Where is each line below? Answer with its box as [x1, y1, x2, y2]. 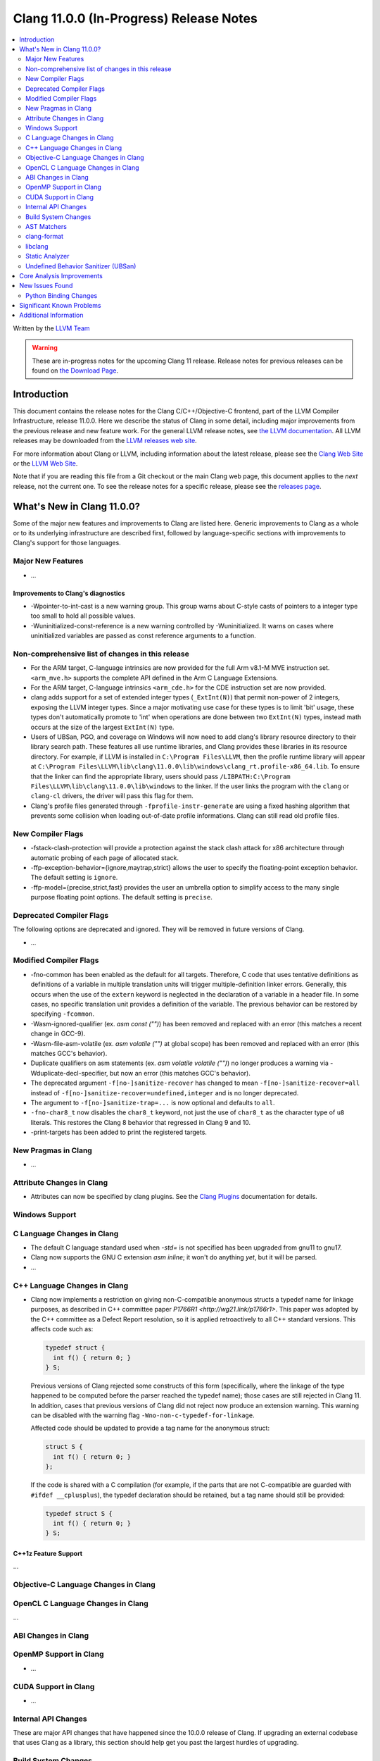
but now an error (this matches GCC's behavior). [109, 1069, 251, 1077]
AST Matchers [25, 222, 67, 230]
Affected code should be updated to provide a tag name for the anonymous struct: [30, 1424, 270, 1433]
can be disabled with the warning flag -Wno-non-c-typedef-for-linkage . [30, 1411, 255, 1419]
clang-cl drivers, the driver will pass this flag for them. [30, 792, 194, 800]
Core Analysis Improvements [19, 271, 103, 280]
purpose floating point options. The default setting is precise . [30, 893, 213, 902]
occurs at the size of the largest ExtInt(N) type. [30, 723, 175, 731]
